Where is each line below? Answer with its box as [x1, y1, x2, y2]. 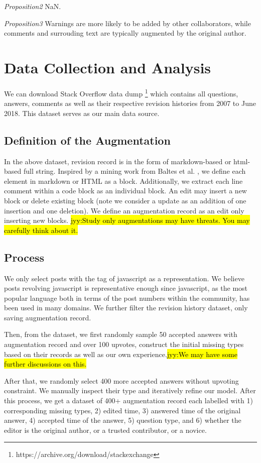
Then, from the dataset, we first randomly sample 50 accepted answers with [4, 329, 237, 339]
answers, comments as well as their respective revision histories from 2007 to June [4, 98, 256, 108]
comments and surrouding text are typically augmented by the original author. [4, 28, 246, 38]
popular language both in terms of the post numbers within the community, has [4, 292, 250, 303]
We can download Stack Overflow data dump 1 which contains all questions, [4, 86, 238, 98]
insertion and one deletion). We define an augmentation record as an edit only [4, 205, 244, 215]
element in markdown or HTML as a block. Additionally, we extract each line [4, 175, 243, 186]
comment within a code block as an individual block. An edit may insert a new [4, 185, 247, 196]
